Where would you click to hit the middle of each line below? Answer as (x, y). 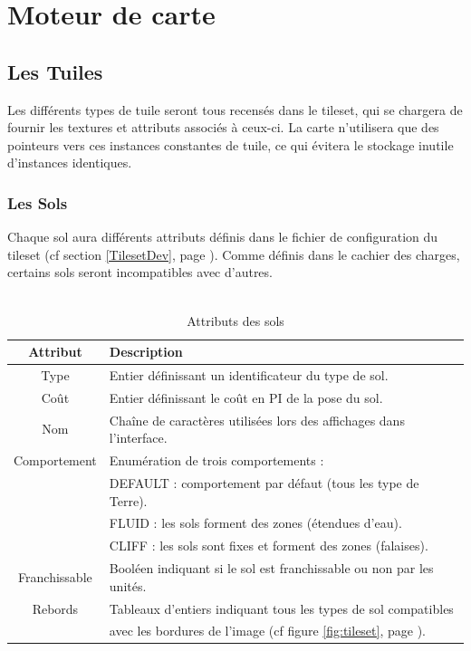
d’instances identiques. (70, 163)
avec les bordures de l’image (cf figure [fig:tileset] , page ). (267, 631)
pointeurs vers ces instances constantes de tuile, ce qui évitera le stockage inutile (231, 144)
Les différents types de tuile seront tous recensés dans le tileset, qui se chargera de (235, 109)
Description (146, 352)
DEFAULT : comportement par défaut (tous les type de (264, 482)
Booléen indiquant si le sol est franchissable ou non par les (271, 568)
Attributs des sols (235, 320)
